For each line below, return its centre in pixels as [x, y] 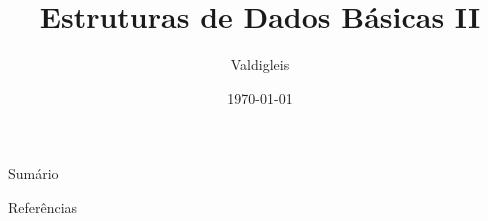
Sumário [33, 173]
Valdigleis [260, 64]
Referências [43, 206]
